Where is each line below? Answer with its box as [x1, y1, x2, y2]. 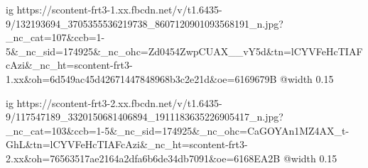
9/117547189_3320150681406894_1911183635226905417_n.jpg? [6, 109, 283, 124]
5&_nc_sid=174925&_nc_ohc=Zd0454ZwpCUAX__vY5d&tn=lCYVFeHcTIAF [6, 43, 363, 58]
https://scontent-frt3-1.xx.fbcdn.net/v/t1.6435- [16, 2, 222, 16]
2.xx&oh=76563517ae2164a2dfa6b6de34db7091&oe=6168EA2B [6, 150, 281, 165]
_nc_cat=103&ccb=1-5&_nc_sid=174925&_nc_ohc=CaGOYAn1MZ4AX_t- [6, 123, 350, 138]
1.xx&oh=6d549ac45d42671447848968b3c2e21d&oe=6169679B [6, 71, 277, 86]
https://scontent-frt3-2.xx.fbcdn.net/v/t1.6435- [16, 95, 222, 110]
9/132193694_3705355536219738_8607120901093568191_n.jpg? [6, 16, 283, 30]
